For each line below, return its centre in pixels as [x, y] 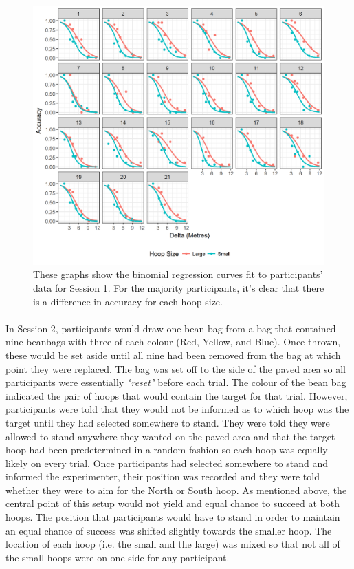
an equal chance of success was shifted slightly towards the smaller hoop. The [169, 530]
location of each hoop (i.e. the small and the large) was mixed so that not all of [173, 544]
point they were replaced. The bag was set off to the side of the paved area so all [176, 368]
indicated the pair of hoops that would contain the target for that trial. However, [177, 395]
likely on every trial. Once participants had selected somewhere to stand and [167, 463]
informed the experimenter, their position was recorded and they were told [163, 476]
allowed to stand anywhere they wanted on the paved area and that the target [170, 436]
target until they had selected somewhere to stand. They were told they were [168, 422]
